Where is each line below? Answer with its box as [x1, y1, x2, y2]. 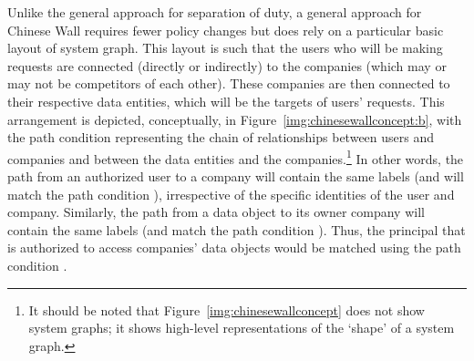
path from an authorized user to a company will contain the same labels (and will [7, 167, 464, 185]
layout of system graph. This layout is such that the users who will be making [7, 38, 443, 57]
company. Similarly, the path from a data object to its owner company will [7, 202, 425, 222]
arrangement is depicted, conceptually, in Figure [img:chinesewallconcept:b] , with [7, 109, 462, 129]
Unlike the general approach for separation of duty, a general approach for [7, 3, 422, 21]
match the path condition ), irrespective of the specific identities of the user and [7, 184, 455, 203]
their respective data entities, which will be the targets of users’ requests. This [7, 91, 445, 110]
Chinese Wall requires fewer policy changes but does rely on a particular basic [7, 20, 444, 39]
